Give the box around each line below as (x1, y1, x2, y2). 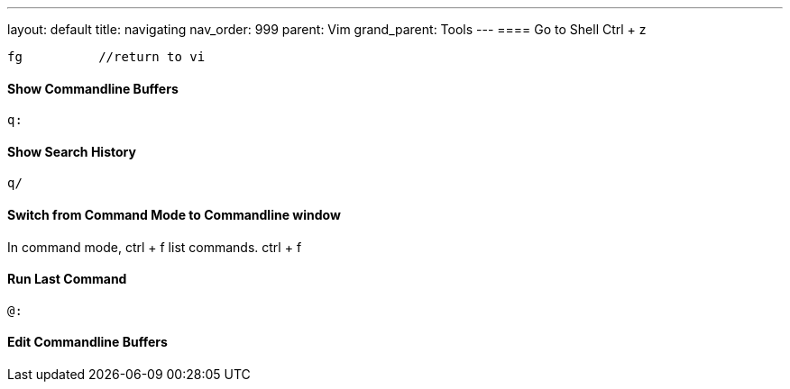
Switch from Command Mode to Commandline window (7, 207, 341, 223)
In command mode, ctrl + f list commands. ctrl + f (7, 239, 302, 255)
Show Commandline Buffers (7, 80, 179, 96)
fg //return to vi (7, 50, 206, 64)
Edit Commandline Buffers (7, 334, 168, 350)
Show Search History (7, 143, 136, 159)
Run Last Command (7, 271, 127, 287)
